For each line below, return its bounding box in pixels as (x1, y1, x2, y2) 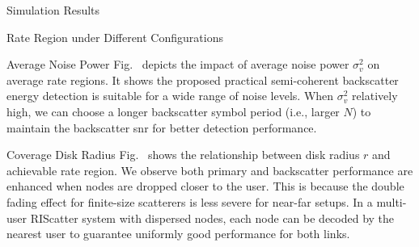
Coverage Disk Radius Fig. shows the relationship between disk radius (6, 146, 360, 163)
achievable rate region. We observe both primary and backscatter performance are (6, 161, 413, 178)
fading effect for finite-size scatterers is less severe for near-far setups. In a (6, 193, 373, 210)
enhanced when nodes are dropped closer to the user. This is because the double (6, 178, 404, 195)
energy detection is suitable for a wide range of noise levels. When (6, 87, 334, 104)
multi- (376, 193, 407, 210)
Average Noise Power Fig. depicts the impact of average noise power (6, 56, 349, 73)
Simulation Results (6, 2, 100, 18)
